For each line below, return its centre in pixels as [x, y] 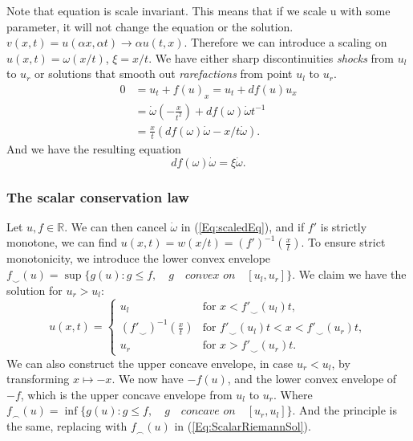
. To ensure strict [343, 242]
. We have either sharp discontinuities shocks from [271, 57]
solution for [34, 290]
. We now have [148, 379]
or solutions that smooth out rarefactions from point [163, 73]
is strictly [344, 226]
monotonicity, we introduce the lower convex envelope [139, 258]
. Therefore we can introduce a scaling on [285, 42]
